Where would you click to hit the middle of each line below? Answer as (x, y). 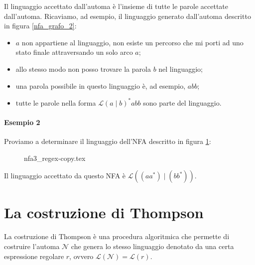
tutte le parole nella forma (56, 102)
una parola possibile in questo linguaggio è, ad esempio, (101, 85)
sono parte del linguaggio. (182, 102)
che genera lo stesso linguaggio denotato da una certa (152, 246)
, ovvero (81, 256)
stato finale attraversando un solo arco (74, 52)
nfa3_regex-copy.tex (55, 158)
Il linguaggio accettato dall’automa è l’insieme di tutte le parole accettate (116, 6)
